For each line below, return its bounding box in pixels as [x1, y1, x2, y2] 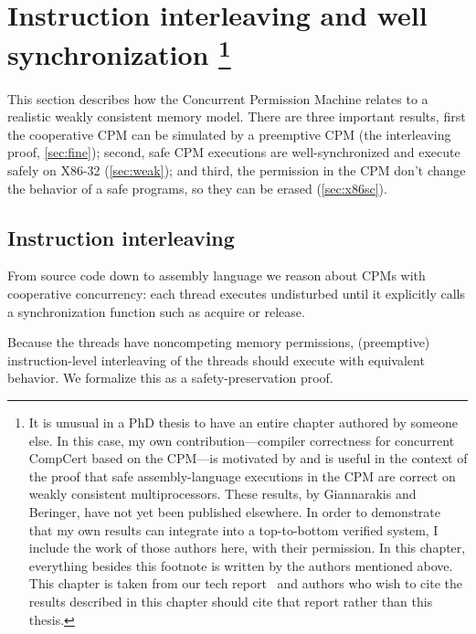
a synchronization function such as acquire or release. [7, 301, 305, 321]
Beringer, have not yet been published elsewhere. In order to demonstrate [28, 502, 440, 521]
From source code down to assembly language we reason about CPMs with [7, 266, 426, 285]
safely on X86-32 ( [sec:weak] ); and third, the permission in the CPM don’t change [7, 161, 466, 180]
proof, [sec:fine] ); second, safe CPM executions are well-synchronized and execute [7, 143, 460, 162]
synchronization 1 [7, 32, 231, 73]
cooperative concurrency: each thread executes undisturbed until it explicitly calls [7, 284, 465, 302]
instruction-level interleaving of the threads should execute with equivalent [7, 350, 425, 369]
